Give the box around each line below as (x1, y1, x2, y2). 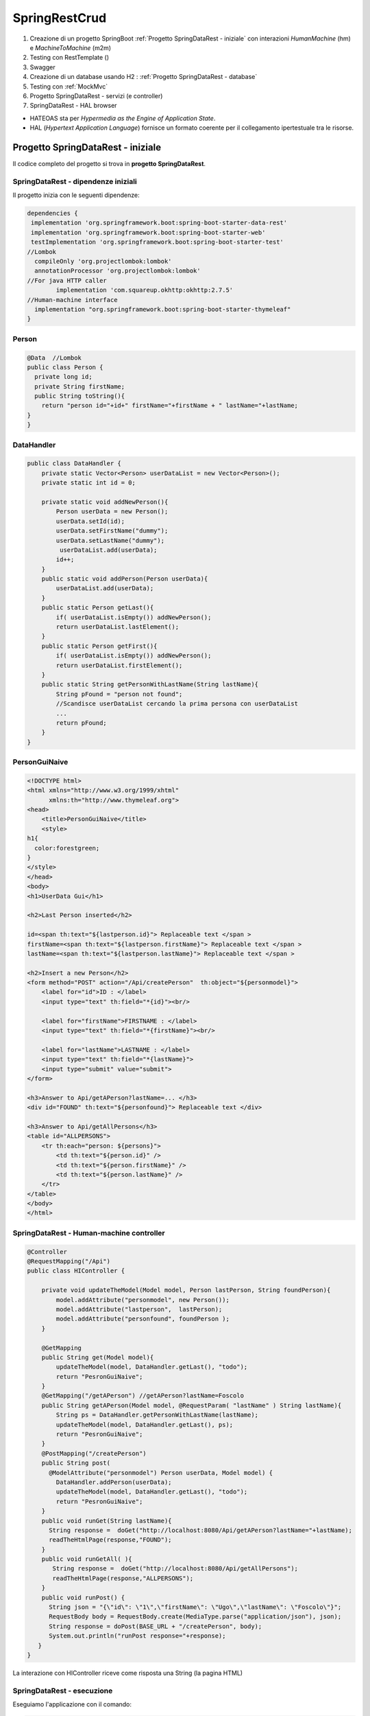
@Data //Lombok (27, 353, 82, 362)
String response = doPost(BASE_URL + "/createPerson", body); (49, 1622, 262, 1630)
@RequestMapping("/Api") (27, 1257, 111, 1265)
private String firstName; (34, 382, 125, 391)
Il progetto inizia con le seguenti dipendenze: (12, 191, 140, 199)
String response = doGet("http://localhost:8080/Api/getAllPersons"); (52, 1565, 298, 1573)
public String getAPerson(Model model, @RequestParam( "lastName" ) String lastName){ (41, 1401, 342, 1409)
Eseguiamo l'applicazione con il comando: (12, 1700, 132, 1708)
